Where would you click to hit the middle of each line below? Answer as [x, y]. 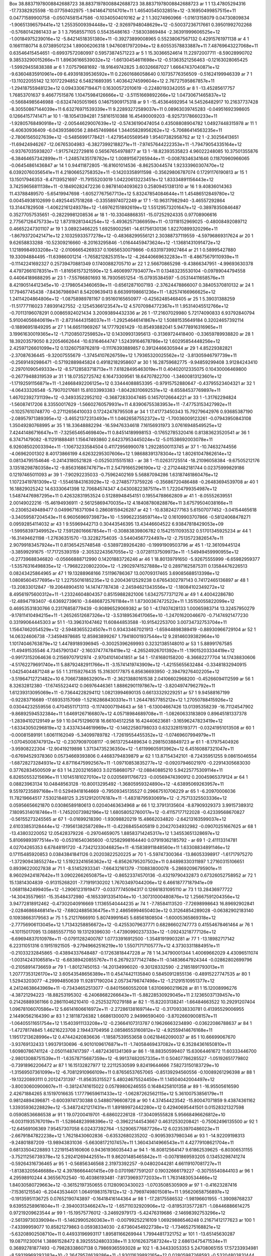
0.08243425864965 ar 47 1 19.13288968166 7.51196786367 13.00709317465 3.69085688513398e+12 [114, 573]
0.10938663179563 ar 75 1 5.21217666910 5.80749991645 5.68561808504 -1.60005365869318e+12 [112, 917]
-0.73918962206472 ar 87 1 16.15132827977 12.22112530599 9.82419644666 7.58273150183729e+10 [114, 1065]
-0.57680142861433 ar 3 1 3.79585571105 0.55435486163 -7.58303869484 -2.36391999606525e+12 [115, 32]
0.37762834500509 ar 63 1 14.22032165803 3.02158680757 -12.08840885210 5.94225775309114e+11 [116, 770]
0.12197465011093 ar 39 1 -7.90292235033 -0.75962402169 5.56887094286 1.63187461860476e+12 [114, 475]
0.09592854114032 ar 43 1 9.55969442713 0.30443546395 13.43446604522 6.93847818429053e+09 [116, 524]
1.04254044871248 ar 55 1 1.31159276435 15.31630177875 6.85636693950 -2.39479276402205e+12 [114, 672]
